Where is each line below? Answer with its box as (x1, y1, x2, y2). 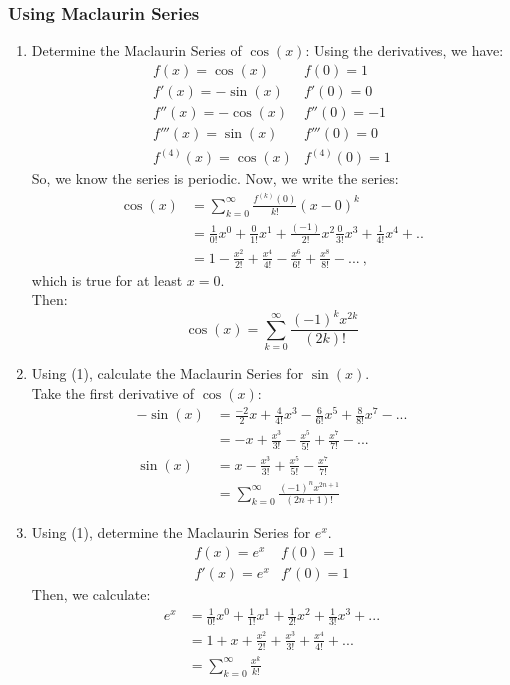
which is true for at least (31, 269, 183, 290)
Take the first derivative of (31, 382, 195, 403)
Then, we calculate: (31, 583, 151, 604)
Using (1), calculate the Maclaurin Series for (31, 363, 304, 384)
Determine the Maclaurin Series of (31, 40, 242, 61)
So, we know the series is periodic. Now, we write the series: (31, 168, 399, 189)
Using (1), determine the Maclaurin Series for (31, 522, 311, 543)
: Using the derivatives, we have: (305, 40, 504, 61)
